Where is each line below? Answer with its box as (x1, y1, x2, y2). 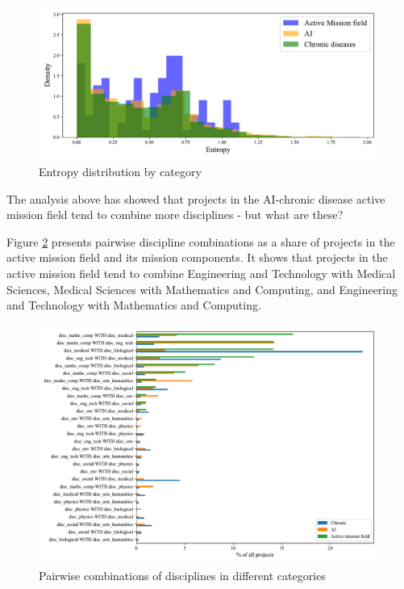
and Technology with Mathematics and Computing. (6, 297, 261, 313)
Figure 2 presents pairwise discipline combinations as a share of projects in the (6, 233, 395, 250)
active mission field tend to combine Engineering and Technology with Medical (6, 265, 396, 282)
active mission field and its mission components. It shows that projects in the (6, 249, 388, 266)
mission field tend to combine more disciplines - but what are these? (6, 206, 344, 223)
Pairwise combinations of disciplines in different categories (39, 566, 326, 583)
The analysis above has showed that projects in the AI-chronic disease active (6, 190, 385, 207)
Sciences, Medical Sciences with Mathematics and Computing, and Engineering (6, 280, 398, 297)
